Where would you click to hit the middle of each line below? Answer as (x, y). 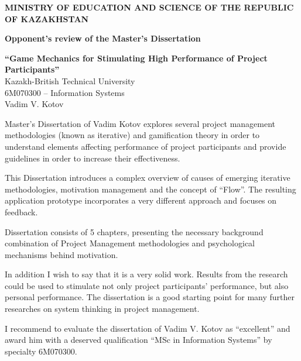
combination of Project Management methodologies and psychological (130, 243)
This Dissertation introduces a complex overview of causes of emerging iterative (148, 178)
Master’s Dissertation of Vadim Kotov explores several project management (140, 123)
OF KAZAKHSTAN (47, 18)
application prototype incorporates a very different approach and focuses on (141, 200)
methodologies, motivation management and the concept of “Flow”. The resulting (150, 189)
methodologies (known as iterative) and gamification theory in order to (132, 135)
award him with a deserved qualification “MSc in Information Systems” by (138, 340)
